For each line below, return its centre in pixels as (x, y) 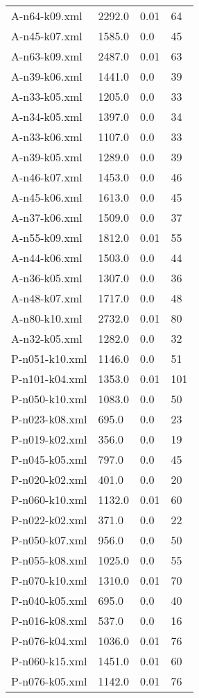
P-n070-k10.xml (49, 580)
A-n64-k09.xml (47, 16)
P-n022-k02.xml (49, 520)
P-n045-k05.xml (49, 459)
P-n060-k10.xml (49, 500)
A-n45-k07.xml (47, 36)
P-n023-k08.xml (49, 419)
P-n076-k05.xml (49, 681)
